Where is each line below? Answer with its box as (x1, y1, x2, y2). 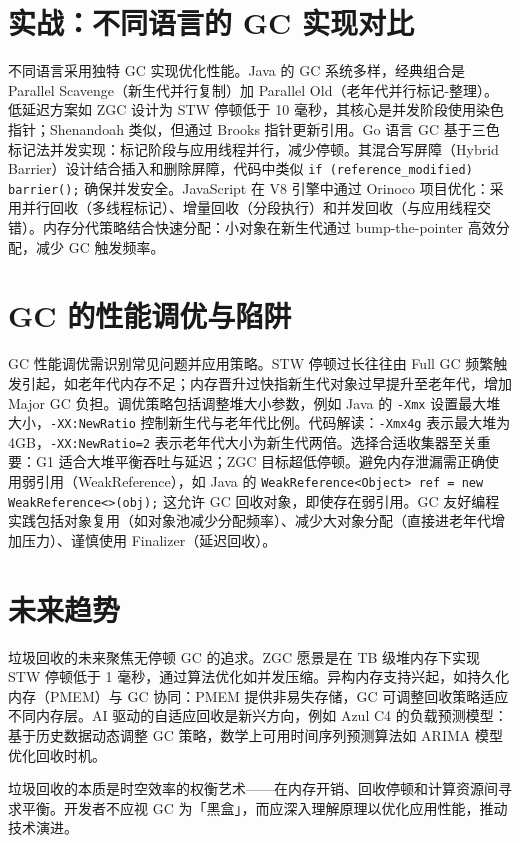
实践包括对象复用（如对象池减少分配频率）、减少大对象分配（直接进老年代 (8, 510, 491, 531)
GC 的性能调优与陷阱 (8, 295, 292, 336)
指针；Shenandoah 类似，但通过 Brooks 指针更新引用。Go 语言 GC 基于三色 (8, 118, 500, 139)
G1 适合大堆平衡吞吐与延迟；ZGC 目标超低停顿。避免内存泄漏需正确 (35, 451, 485, 472)
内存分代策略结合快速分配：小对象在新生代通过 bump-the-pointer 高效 (42, 217, 496, 237)
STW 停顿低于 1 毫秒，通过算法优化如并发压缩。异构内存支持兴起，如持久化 (8, 666, 510, 687)
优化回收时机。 (8, 744, 106, 765)
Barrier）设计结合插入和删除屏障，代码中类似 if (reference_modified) (8, 158, 473, 179)
